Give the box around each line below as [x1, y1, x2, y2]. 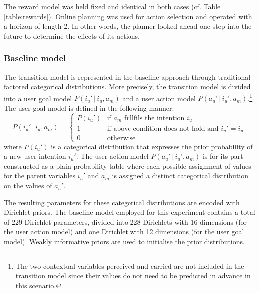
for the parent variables [4, 170, 75, 181]
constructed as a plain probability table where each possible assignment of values [4, 160, 251, 171]
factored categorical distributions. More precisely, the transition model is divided [4, 81, 251, 92]
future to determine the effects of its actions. [4, 30, 140, 41]
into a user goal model [4, 93, 72, 103]
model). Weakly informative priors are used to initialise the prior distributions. [4, 236, 245, 247]
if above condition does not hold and [107, 125, 219, 132]
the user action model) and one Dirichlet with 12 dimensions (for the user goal [4, 226, 244, 237]
